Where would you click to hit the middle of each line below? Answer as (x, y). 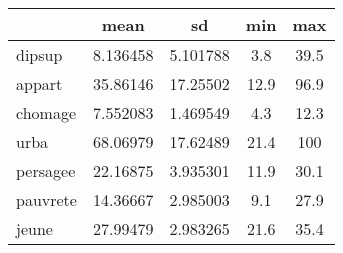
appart (39, 83)
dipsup (39, 54)
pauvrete (46, 199)
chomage (46, 112)
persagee (46, 170)
